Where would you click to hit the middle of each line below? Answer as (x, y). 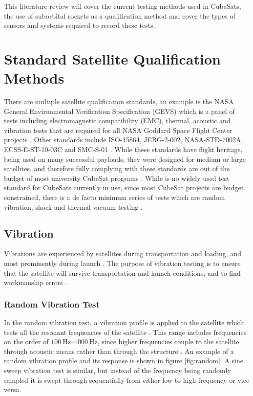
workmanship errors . (36, 282)
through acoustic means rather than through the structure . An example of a (119, 351)
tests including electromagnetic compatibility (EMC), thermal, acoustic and (117, 121)
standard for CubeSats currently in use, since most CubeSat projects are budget (124, 187)
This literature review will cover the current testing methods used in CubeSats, (123, 6)
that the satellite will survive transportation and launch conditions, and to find (122, 273)
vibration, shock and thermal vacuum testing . (73, 207)
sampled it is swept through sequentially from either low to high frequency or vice (127, 380)
